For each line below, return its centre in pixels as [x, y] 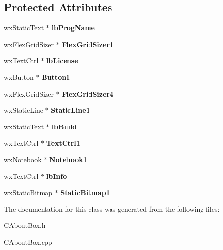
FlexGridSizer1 [88, 44]
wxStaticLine [23, 110]
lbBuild [64, 126]
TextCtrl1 [63, 143]
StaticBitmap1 [85, 192]
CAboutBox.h [25, 225]
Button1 [56, 77]
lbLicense [62, 61]
